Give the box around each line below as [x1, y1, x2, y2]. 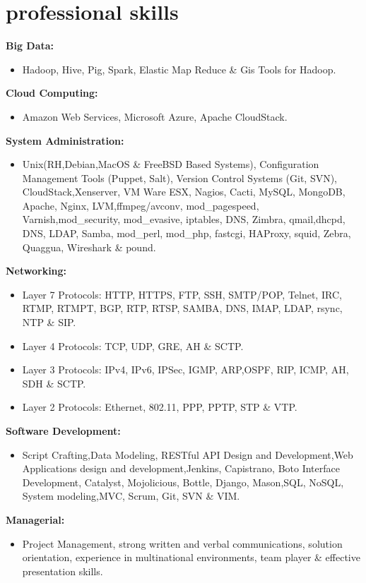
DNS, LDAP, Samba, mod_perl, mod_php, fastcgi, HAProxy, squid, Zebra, [22, 226, 351, 241]
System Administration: [6, 133, 124, 148]
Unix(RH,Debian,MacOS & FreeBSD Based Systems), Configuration [22, 157, 319, 172]
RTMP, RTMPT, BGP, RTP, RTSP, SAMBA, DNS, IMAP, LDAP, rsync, [22, 301, 343, 315]
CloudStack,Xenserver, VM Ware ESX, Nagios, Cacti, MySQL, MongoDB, [22, 184, 346, 199]
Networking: [6, 263, 67, 278]
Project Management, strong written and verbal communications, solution [22, 536, 343, 551]
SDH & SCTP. [22, 375, 86, 390]
